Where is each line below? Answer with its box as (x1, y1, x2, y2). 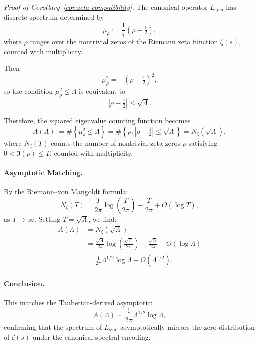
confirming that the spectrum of (4, 321, 102, 332)
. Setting (34, 214, 61, 224)
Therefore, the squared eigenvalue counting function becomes (4, 115, 191, 125)
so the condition (4, 86, 53, 96)
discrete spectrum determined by (4, 12, 104, 22)
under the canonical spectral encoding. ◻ (32, 332, 160, 342)
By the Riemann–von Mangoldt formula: (4, 186, 128, 197)
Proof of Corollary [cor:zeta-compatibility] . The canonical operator (4, 2, 208, 12)
